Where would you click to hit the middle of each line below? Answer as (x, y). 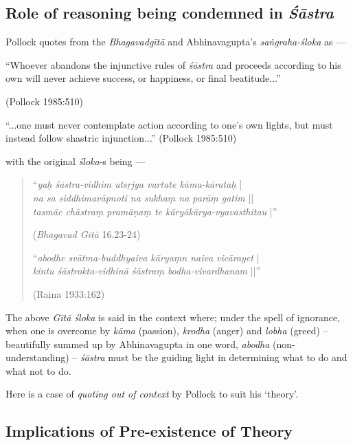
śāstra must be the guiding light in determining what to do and (214, 357)
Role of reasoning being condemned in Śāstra (170, 13)
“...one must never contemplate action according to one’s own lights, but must (169, 124)
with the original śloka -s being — (76, 161)
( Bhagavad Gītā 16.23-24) (87, 234)
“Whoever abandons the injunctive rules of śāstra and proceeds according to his (173, 64)
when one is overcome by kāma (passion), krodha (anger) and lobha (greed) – (167, 330)
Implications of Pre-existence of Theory (149, 431)
